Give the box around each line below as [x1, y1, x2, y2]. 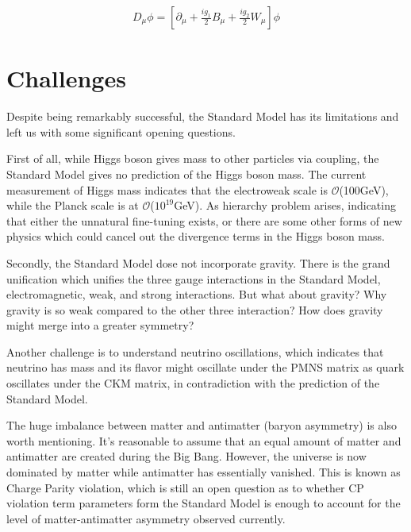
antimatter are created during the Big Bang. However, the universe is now [6, 448, 367, 465]
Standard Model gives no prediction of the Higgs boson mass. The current [6, 165, 367, 182]
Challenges [6, 62, 126, 94]
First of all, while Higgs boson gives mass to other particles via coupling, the [6, 150, 379, 167]
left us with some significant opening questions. [6, 123, 236, 140]
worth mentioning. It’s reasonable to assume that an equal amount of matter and [6, 432, 401, 449]
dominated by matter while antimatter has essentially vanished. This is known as [6, 464, 401, 480]
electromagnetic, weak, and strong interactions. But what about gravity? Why [6, 286, 387, 303]
